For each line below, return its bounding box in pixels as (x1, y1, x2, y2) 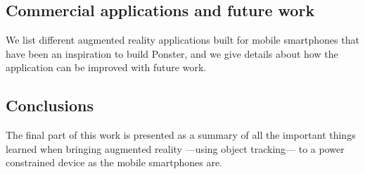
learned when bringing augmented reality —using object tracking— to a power (6, 141, 345, 156)
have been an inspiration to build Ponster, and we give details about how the (6, 46, 338, 61)
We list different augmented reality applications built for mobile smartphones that (6, 32, 359, 47)
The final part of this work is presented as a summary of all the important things (6, 128, 356, 142)
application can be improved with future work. (6, 60, 207, 75)
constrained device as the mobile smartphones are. (6, 155, 223, 170)
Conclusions (6, 94, 94, 116)
